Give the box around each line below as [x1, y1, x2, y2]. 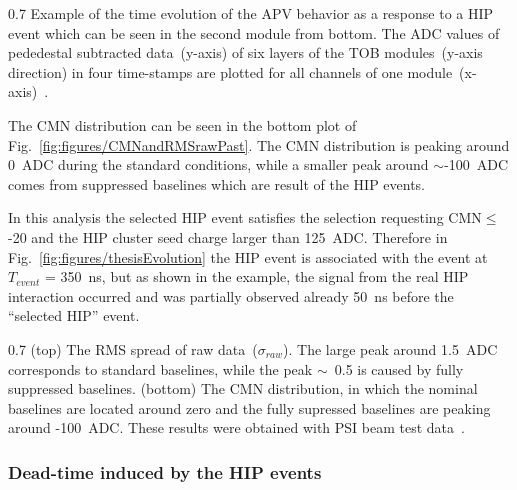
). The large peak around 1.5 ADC [283, 338, 498, 359]
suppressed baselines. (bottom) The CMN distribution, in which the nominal [8, 378, 478, 399]
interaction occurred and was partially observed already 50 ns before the [8, 285, 454, 306]
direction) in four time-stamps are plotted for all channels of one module [8, 61, 453, 82]
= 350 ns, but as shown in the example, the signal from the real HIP [44, 266, 469, 287]
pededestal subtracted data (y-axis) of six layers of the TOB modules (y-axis [8, 42, 483, 63]
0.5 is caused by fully [334, 358, 464, 379]
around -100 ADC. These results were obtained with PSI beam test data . [8, 417, 465, 438]
